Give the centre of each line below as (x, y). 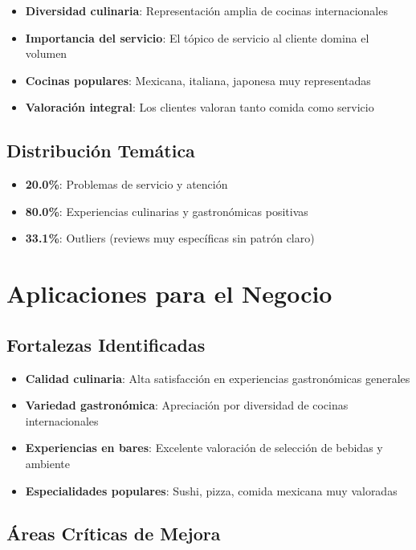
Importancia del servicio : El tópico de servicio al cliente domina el (197, 37)
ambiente (48, 463)
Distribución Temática (101, 151)
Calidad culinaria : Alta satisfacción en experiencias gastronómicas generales (218, 378)
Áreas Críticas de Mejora (114, 534)
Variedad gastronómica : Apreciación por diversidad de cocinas (187, 405)
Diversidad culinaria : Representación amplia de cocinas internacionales (206, 10)
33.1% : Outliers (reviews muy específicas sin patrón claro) (170, 238)
